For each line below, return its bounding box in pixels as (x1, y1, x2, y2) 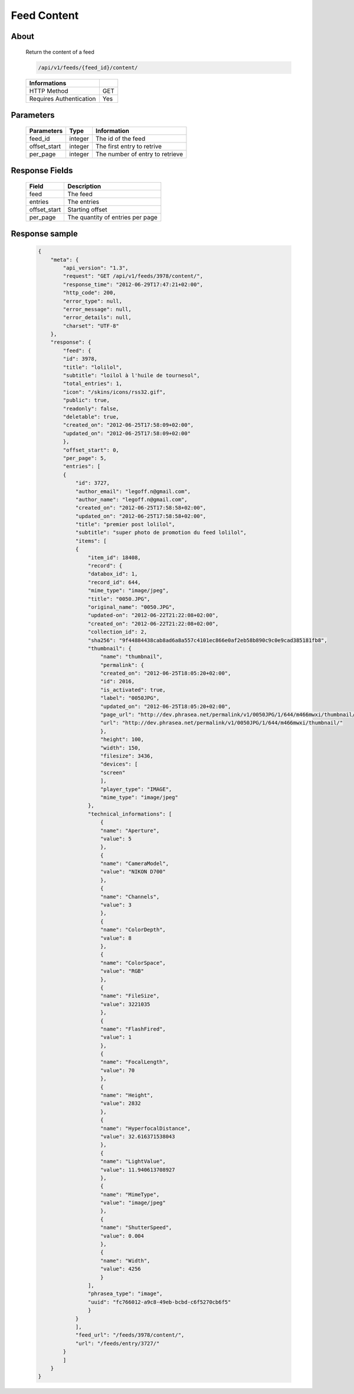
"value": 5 (100, 835, 132, 842)
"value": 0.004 (100, 1233, 145, 1239)
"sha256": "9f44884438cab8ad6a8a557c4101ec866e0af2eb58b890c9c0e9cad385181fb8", (87, 637, 327, 644)
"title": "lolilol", (63, 364, 123, 371)
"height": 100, (100, 736, 145, 743)
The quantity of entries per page (67, 213, 158, 221)
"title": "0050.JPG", (87, 595, 150, 602)
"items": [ (75, 537, 107, 544)
